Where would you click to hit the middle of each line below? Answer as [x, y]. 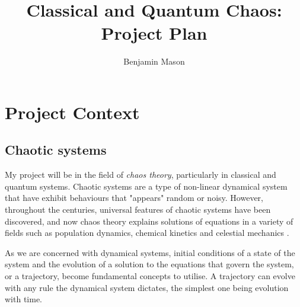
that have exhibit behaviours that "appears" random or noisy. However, [134, 198]
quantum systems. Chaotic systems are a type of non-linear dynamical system [146, 186]
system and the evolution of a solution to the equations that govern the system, [149, 264]
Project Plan [154, 33]
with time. [23, 299]
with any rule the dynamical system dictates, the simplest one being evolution [147, 287]
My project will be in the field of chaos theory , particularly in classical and [141, 175]
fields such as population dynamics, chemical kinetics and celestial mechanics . [147, 233]
